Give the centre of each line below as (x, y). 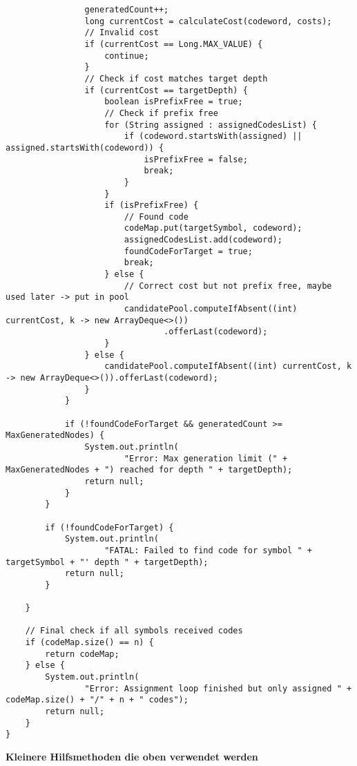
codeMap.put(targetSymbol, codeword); (213, 228)
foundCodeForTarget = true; (188, 251)
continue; (127, 56)
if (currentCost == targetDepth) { (166, 90)
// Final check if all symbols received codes (134, 631)
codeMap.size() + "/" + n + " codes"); (97, 700)
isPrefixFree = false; (196, 159)
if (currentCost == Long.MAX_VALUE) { (174, 44)
